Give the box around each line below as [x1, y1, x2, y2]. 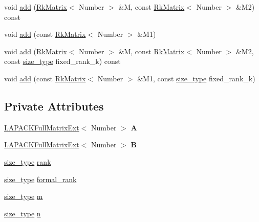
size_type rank [4, 156, 51, 167]
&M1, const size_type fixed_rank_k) [137, 73, 255, 83]
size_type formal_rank [4, 173, 77, 184]
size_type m [4, 191, 43, 202]
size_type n [4, 208, 41, 218]
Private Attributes [4, 98, 104, 114]
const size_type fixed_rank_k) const [4, 56, 121, 66]
